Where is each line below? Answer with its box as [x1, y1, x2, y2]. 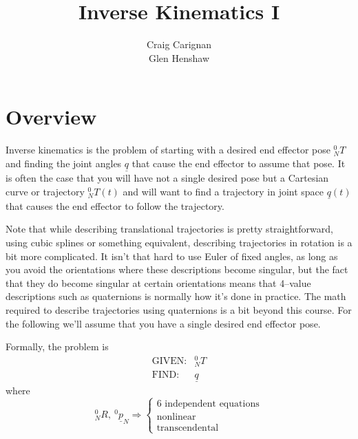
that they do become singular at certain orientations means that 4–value [6, 275, 311, 290]
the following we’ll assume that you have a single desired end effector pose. [6, 316, 321, 330]
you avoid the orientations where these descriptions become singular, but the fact [6, 262, 348, 277]
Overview [6, 103, 97, 131]
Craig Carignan [146, 37, 212, 52]
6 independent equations [156, 399, 260, 409]
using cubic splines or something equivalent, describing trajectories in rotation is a [6, 235, 352, 250]
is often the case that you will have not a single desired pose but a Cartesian [6, 171, 329, 185]
